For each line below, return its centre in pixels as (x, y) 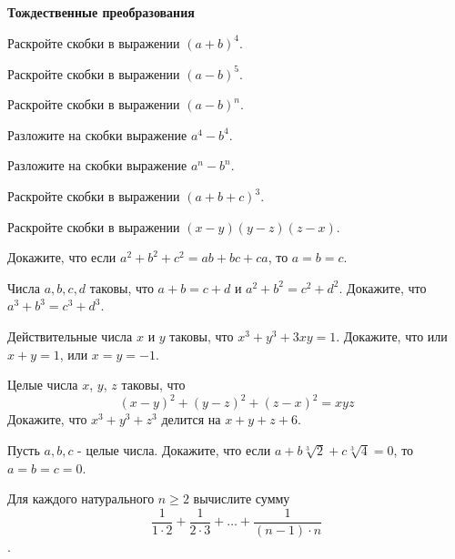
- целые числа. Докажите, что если (174, 449)
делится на (191, 419)
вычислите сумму (242, 498)
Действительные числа (70, 336)
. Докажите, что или (392, 336)
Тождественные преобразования (101, 12)
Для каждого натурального (81, 498)
